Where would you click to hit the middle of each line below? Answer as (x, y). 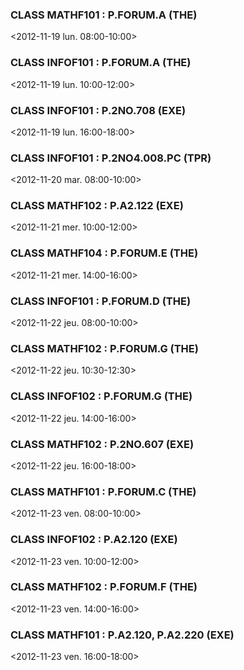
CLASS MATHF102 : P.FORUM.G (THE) (104, 348)
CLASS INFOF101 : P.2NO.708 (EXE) (98, 110)
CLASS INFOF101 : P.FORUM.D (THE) (101, 301)
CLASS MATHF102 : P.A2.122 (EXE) (97, 206)
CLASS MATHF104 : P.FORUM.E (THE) (104, 253)
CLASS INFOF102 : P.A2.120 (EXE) (94, 540)
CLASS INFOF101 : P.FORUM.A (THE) (101, 63)
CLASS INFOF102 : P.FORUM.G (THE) (101, 396)
